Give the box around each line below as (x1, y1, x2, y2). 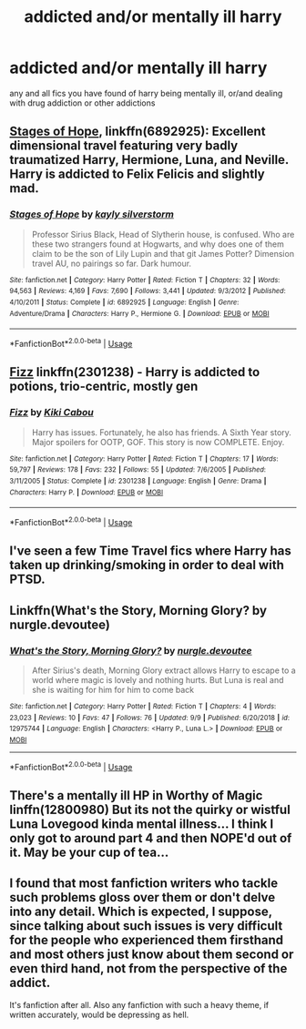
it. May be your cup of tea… (9, 844, 169, 860)
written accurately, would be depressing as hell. (9, 1009, 189, 1020)
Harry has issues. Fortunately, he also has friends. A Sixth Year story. (31, 426, 291, 438)
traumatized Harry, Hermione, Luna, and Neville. (9, 152, 290, 168)
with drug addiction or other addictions (9, 97, 156, 108)
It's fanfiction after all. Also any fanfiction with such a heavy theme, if (9, 999, 270, 1010)
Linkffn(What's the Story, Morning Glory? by (9, 603, 267, 618)
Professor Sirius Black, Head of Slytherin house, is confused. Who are (31, 229, 295, 239)
